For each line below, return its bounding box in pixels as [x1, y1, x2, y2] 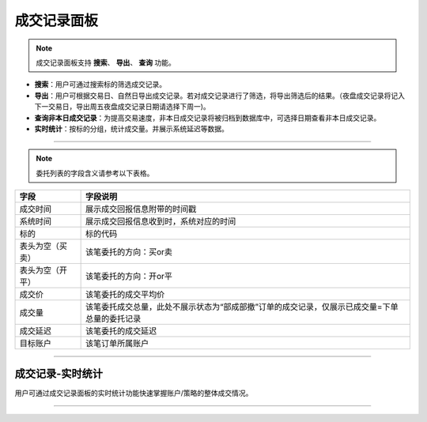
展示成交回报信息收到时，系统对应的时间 [85, 216, 236, 227]
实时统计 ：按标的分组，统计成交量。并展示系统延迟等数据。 [34, 123, 229, 134]
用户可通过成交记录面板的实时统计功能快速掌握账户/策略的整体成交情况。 [14, 388, 253, 398]
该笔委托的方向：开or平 [85, 271, 173, 282]
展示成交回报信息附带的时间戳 [85, 204, 197, 215]
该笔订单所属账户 [85, 338, 149, 349]
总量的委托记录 [85, 313, 142, 324]
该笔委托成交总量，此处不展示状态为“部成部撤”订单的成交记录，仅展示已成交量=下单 [85, 301, 399, 312]
